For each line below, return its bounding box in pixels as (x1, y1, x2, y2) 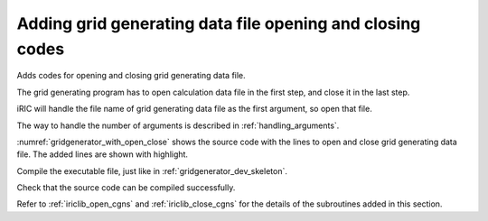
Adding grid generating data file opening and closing (16, 14, 421, 33)
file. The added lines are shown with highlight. (16, 149, 189, 160)
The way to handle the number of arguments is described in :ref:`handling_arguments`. (16, 120, 340, 131)
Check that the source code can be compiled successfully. (16, 182, 236, 193)
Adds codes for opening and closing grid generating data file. (16, 70, 246, 81)
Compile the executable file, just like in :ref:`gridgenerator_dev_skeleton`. (16, 165, 288, 176)
